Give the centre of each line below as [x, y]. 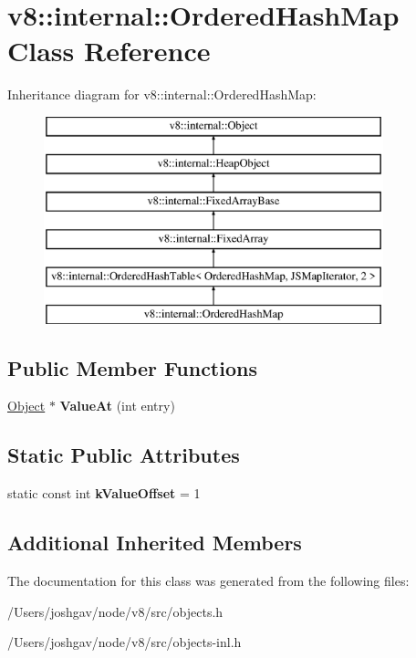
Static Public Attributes [124, 455]
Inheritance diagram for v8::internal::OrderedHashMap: [162, 94]
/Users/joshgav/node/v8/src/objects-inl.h [125, 642]
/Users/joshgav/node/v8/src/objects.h [115, 611]
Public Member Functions [132, 367]
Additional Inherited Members [155, 543]
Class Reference [109, 51]
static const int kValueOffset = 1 [104, 493]
